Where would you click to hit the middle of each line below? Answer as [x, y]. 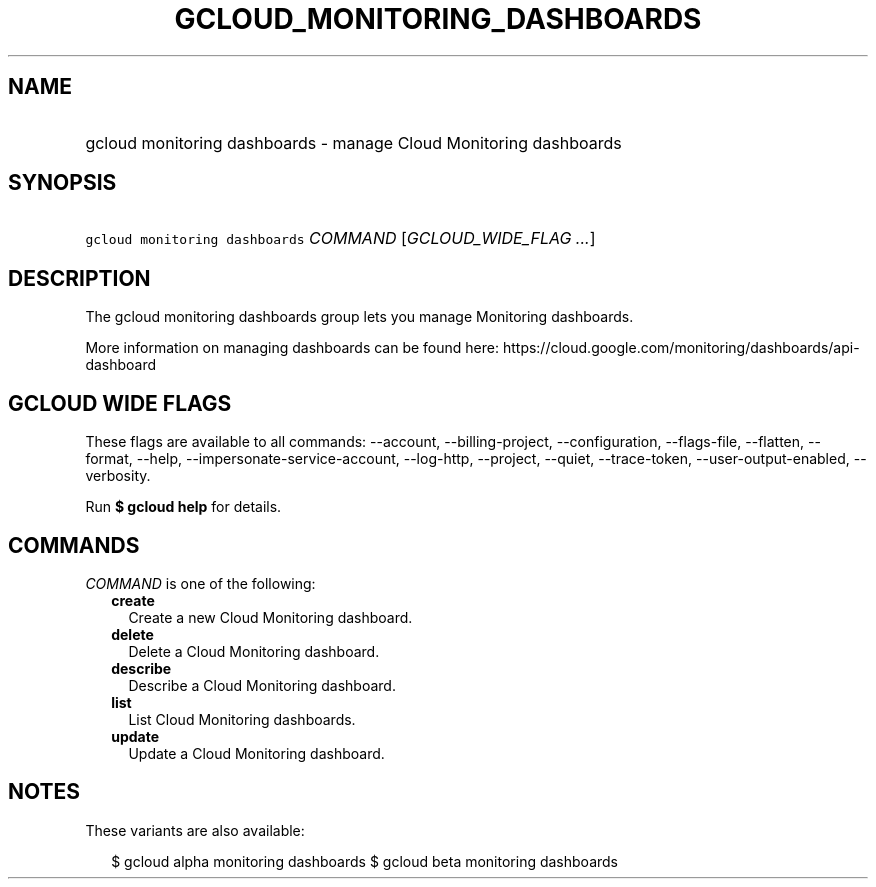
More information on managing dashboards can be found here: [292, 348]
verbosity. [118, 476]
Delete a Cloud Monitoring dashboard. [254, 651]
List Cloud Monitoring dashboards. [242, 719]
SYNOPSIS [62, 183]
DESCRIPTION [79, 278]
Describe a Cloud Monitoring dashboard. [262, 685]
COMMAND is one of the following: [200, 583]
